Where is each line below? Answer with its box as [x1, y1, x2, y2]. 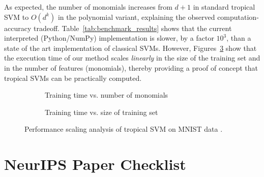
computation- [217, 11, 259, 22]
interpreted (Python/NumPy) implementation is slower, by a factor [4, 33, 214, 43]
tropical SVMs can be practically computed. [4, 72, 142, 83]
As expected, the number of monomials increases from [4, 2, 172, 12]
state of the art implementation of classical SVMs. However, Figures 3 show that [4, 42, 257, 53]
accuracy [4, 22, 32, 33]
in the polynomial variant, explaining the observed [57, 11, 215, 22]
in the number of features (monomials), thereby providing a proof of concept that [4, 62, 258, 73]
